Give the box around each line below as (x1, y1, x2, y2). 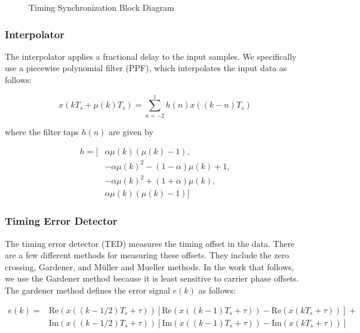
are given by (109, 125, 153, 138)
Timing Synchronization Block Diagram (29, 1, 174, 13)
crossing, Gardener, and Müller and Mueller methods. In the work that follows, (5, 260, 294, 273)
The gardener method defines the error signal (5, 284, 170, 297)
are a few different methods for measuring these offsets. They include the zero (5, 249, 290, 261)
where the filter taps (5, 125, 79, 138)
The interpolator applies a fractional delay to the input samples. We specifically (5, 50, 297, 62)
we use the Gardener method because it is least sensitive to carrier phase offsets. (5, 272, 299, 285)
